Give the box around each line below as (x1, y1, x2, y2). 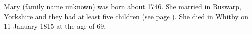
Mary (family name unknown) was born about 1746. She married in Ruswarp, (4, 1, 241, 11)
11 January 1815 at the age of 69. (4, 21, 106, 31)
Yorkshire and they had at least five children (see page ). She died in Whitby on (4, 11, 249, 21)
